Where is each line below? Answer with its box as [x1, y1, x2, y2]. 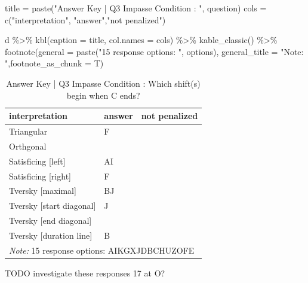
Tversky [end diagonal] [9, 214, 92, 227]
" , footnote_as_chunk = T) [5, 57, 104, 69]
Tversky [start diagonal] [9, 199, 96, 212]
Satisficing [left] [9, 154, 66, 167]
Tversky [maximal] [9, 184, 76, 197]
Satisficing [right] [9, 169, 71, 182]
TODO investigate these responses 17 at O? [5, 266, 165, 279]
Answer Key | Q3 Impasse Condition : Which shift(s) [6, 77, 201, 89]
